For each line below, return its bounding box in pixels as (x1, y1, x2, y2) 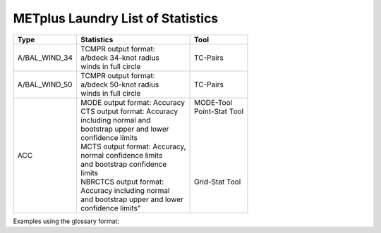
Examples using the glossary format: (13, 217, 120, 225)
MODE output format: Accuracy (80, 97, 185, 107)
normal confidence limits (80, 150, 163, 160)
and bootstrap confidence (80, 159, 167, 169)
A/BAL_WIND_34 (17, 53, 73, 63)
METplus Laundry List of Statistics (13, 11, 219, 26)
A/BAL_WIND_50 (17, 80, 73, 89)
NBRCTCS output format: (80, 177, 164, 187)
